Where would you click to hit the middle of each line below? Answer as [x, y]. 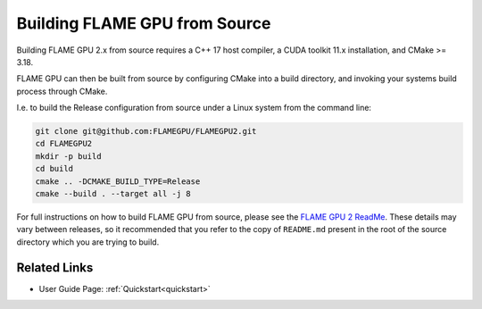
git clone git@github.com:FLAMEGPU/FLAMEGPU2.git [146, 131]
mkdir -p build [68, 156]
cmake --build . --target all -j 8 [113, 194]
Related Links [55, 267]
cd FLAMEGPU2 [64, 144]
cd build [54, 169]
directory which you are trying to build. [88, 242]
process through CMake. [62, 91]
